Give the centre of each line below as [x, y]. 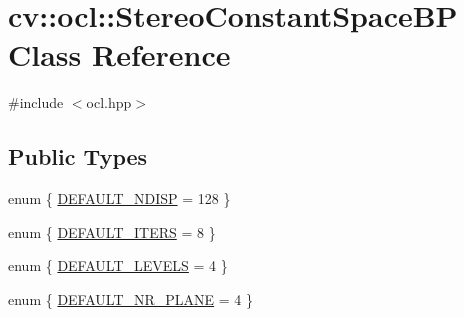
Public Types [78, 156]
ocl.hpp [109, 102]
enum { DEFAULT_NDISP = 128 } [119, 198]
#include [36, 102]
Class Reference [119, 54]
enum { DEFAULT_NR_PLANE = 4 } [131, 298]
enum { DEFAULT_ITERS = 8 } [112, 231]
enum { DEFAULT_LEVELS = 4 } [118, 265]
